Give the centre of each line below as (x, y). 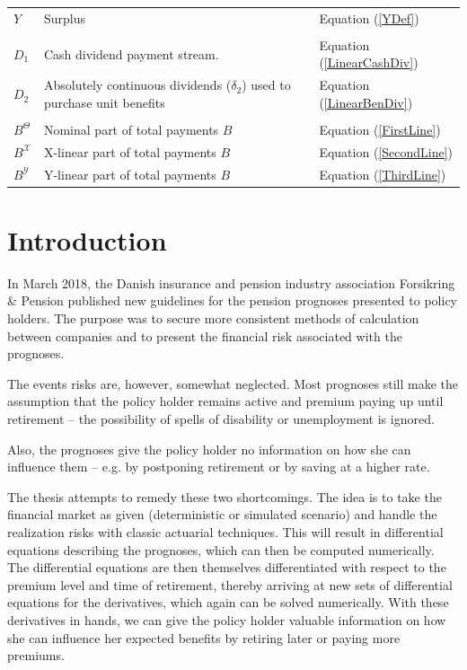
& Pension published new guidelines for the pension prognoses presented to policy (232, 300)
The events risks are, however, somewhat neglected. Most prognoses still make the (233, 383)
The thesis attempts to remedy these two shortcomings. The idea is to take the (225, 496)
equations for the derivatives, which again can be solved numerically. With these (228, 602)
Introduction (87, 239)
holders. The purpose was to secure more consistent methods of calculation (213, 318)
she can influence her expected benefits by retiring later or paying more (204, 637)
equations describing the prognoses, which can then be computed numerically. (221, 549)
